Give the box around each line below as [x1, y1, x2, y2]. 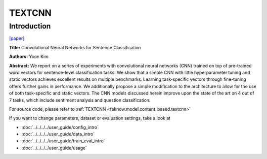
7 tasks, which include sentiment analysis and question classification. [9, 97, 151, 103]
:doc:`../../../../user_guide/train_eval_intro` [21, 138, 105, 144]
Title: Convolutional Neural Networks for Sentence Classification [9, 44, 141, 50]
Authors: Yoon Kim [9, 54, 49, 60]
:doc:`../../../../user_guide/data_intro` [21, 131, 95, 137]
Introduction [9, 22, 51, 31]
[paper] [9, 35, 25, 41]
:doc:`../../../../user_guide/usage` [21, 145, 87, 151]
